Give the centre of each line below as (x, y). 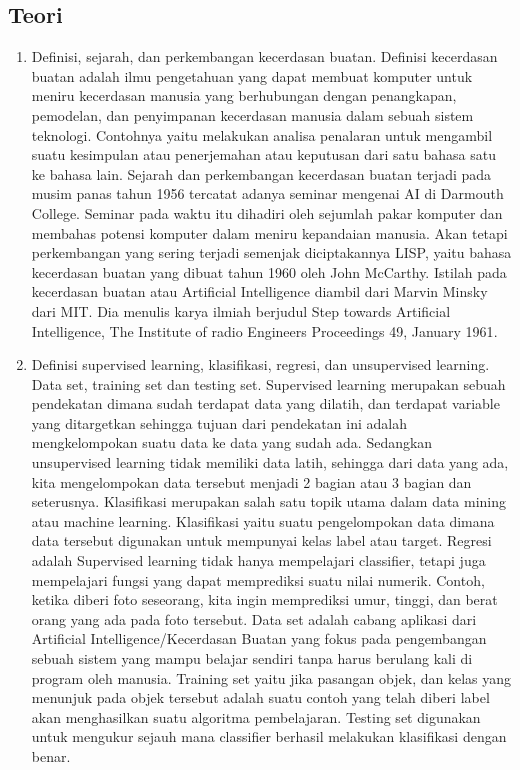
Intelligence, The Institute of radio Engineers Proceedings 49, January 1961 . (264, 330)
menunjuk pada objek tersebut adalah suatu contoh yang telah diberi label (260, 697)
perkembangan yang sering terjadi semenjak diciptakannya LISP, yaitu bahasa (271, 252)
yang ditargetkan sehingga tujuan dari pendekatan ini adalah (219, 422)
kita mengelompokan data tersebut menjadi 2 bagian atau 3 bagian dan (251, 481)
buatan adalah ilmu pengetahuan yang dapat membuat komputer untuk (252, 75)
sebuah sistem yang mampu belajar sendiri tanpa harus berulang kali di (252, 658)
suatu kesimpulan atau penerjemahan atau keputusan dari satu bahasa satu (263, 154)
